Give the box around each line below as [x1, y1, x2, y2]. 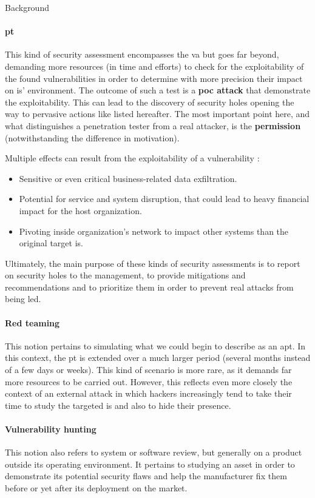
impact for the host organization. [19, 204, 142, 217]
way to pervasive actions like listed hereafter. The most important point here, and [5, 107, 310, 120]
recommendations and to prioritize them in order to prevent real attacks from [5, 280, 294, 293]
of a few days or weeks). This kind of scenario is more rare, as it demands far [5, 363, 292, 376]
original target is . [19, 237, 83, 249]
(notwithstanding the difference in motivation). [5, 131, 180, 144]
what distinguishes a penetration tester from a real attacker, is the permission [5, 119, 301, 132]
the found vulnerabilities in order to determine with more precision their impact [5, 72, 303, 84]
